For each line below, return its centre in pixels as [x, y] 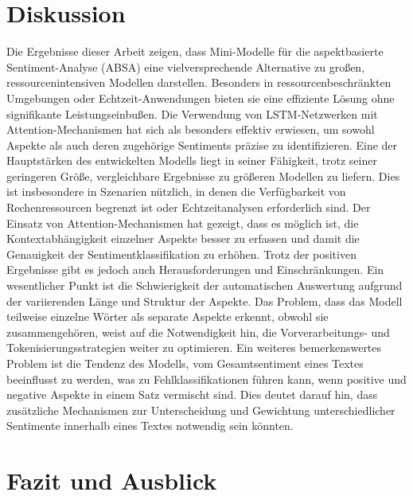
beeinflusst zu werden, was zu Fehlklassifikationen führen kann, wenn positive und [206, 379]
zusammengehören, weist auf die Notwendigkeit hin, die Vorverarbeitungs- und [198, 332]
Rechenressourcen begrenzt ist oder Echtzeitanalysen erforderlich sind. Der [189, 207]
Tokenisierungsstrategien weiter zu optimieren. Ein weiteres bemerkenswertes [194, 348]
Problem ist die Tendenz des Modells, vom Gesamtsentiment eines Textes [185, 363]
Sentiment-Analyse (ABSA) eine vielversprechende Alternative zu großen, [186, 66]
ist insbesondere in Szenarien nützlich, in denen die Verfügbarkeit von [176, 191]
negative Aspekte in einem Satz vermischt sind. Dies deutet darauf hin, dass [192, 394]
